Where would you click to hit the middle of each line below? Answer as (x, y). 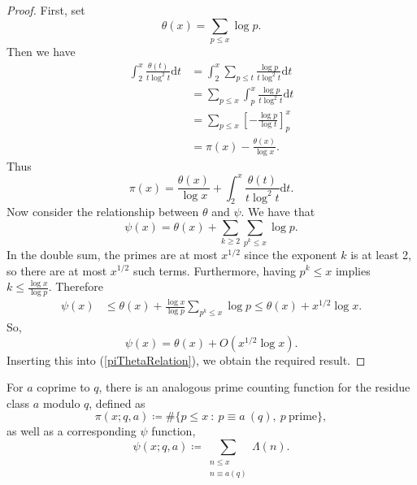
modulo (61, 403)
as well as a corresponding (72, 431)
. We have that (278, 212)
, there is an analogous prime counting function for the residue (254, 387)
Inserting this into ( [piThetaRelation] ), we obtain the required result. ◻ (186, 359)
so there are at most (57, 270)
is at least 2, (381, 254)
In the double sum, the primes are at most (112, 254)
